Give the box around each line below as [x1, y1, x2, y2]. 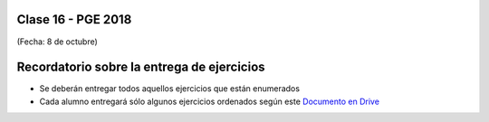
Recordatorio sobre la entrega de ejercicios [16, 60, 266, 75]
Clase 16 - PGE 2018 [16, 12, 132, 27]
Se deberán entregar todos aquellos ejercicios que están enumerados [39, 83, 301, 94]
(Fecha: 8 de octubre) [16, 36, 99, 47]
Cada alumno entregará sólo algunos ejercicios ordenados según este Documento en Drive [39, 96, 380, 107]
